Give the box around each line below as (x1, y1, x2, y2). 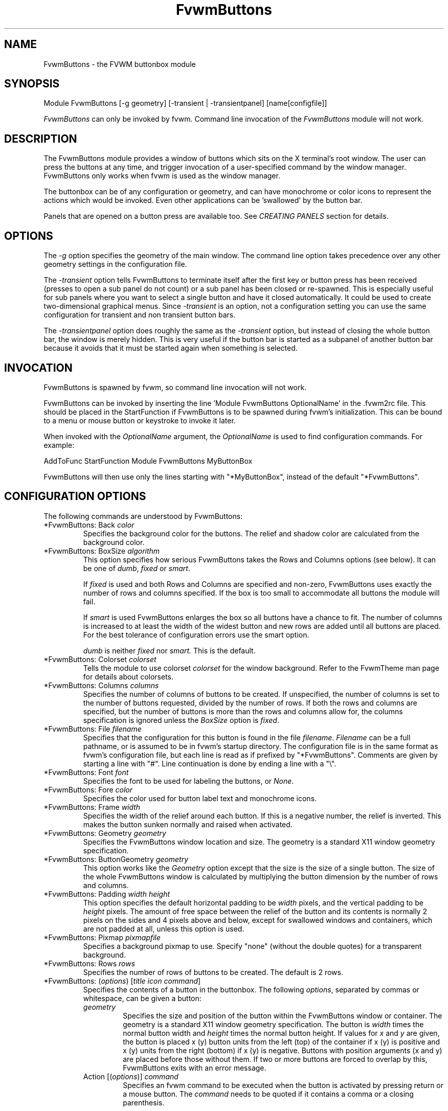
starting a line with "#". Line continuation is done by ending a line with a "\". (83, 759, 337, 768)
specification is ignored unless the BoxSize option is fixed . (83, 715, 279, 724)
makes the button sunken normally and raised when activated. (83, 820, 293, 829)
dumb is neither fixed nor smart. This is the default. (83, 646, 256, 655)
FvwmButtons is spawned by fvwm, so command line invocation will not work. (43, 382, 307, 392)
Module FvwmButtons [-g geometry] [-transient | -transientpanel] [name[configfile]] (43, 99, 327, 108)
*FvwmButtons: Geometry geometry (43, 828, 166, 837)
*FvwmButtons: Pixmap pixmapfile (43, 933, 161, 942)
